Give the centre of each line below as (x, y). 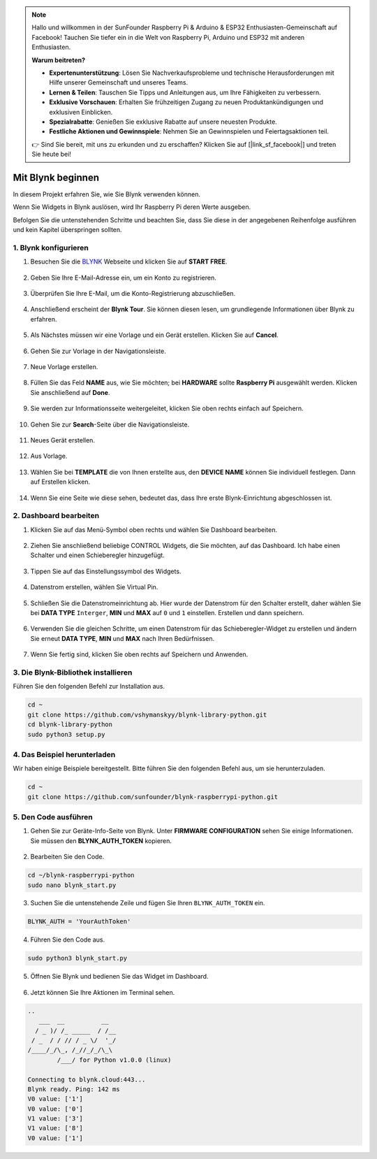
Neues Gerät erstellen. (63, 440)
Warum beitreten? (59, 60)
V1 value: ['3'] (56, 1119)
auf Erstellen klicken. (60, 482)
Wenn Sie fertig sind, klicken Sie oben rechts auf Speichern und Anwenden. (139, 654)
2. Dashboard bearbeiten (56, 516)
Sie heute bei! (51, 154)
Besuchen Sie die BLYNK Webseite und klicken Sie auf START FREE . (129, 261)
